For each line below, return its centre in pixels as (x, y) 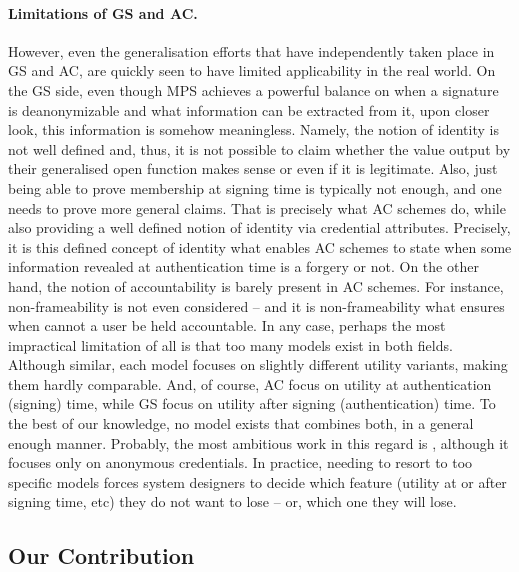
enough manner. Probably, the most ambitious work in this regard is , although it (258, 442)
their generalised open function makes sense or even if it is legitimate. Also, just (253, 168)
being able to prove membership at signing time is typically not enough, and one (255, 187)
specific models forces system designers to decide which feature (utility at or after (257, 481)
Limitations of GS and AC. (103, 12)
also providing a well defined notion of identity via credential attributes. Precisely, (259, 227)
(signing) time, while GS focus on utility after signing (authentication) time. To (252, 403)
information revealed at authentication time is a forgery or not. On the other (243, 266)
